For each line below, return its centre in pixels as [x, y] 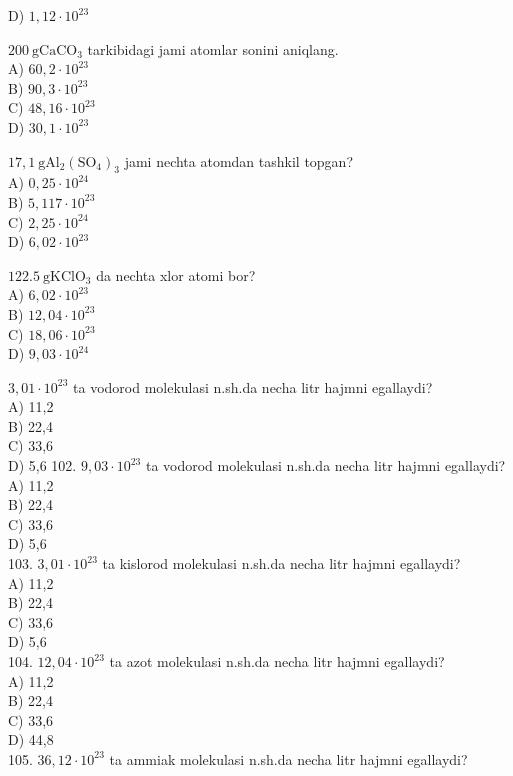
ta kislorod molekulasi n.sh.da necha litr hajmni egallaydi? [281, 563]
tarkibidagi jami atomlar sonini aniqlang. [213, 48]
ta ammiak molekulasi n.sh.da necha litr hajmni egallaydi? [288, 758]
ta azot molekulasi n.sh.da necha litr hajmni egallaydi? [277, 661]
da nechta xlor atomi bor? [176, 274]
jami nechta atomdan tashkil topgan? [238, 160]
